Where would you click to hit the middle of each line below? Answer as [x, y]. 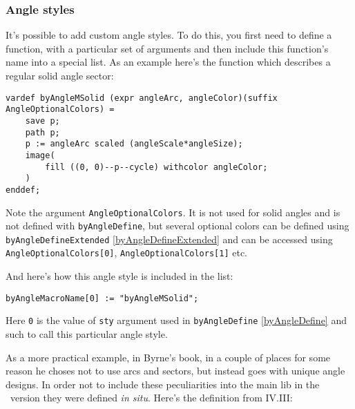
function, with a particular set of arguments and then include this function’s [167, 48]
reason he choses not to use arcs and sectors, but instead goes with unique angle [175, 371]
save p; [42, 121]
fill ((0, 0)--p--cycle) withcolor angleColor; [156, 167]
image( [40, 155]
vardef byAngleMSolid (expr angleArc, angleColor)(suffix [142, 98]
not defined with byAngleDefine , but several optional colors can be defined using [177, 226]
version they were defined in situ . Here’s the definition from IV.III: [151, 398]
